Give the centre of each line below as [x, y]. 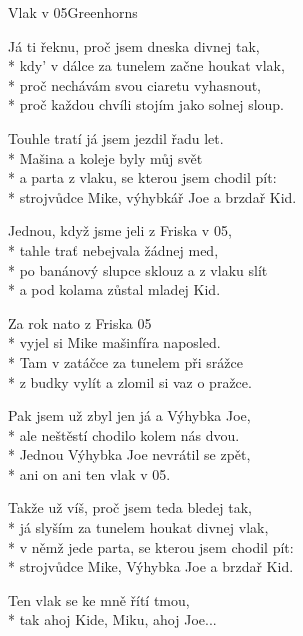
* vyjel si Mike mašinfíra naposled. [114, 342]
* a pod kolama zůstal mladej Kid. [114, 289]
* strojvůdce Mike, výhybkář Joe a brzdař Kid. [152, 196]
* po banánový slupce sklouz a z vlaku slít [138, 269]
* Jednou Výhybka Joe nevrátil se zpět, [129, 454]
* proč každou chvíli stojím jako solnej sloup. [146, 104]
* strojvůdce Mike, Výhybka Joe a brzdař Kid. [151, 566]
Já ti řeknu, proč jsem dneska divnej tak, [134, 45]
